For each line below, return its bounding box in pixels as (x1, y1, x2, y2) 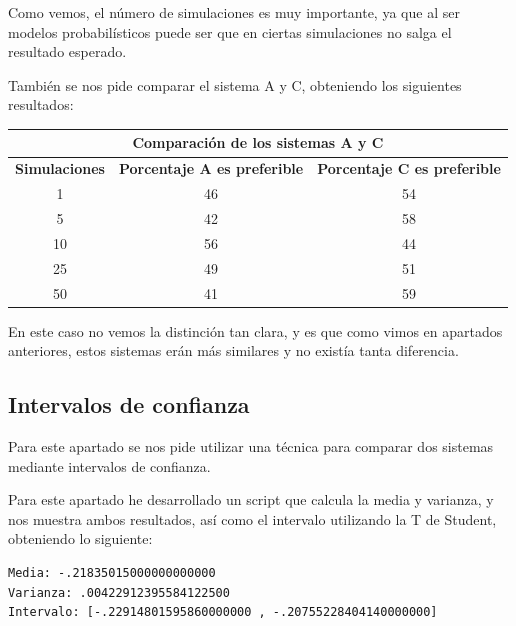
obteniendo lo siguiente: (8, 528, 153, 549)
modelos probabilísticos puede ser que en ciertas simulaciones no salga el (8, 21, 452, 42)
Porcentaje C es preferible (317, 158, 501, 179)
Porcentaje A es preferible (118, 158, 304, 179)
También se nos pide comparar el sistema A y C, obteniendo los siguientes (8, 74, 462, 95)
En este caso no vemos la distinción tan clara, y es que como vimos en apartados (8, 320, 503, 341)
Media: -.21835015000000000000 (8, 565, 216, 580)
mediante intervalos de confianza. (8, 455, 211, 476)
